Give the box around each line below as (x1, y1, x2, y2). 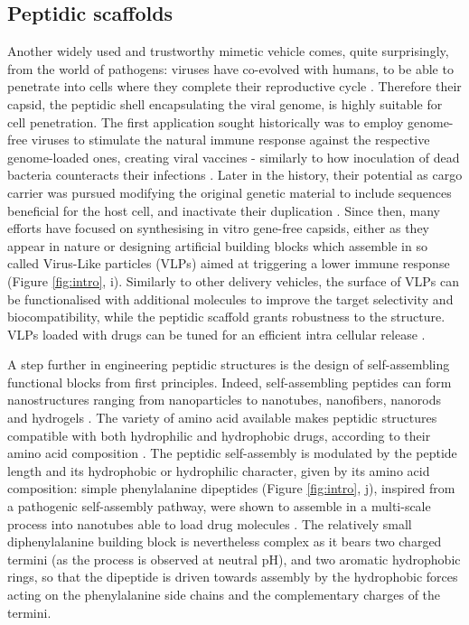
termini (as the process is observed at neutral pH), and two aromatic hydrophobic (7, 549, 461, 568)
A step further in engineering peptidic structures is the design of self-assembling (7, 355, 450, 374)
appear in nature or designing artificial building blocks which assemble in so (7, 236, 427, 255)
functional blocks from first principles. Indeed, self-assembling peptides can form (7, 372, 452, 391)
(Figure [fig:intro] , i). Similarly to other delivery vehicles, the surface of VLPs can (7, 271, 460, 290)
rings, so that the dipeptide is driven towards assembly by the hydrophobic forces (7, 567, 458, 586)
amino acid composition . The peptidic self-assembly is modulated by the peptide (7, 443, 457, 462)
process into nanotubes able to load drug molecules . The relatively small (7, 514, 412, 533)
